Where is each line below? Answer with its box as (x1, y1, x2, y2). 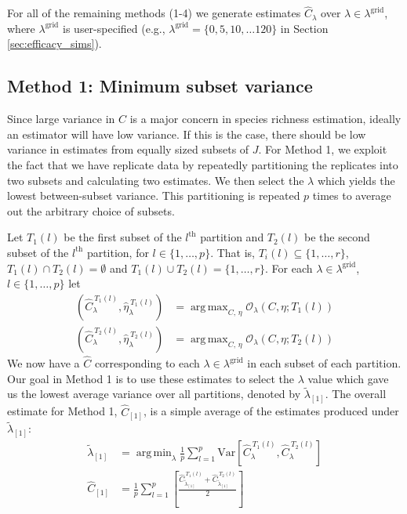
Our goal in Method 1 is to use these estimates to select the (7, 370, 294, 386)
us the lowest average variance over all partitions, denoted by (7, 385, 301, 402)
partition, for (86, 244, 149, 260)
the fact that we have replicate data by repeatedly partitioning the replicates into (7, 156, 398, 172)
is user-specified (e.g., (63, 20, 165, 36)
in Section (280, 20, 329, 36)
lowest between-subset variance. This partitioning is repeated (7, 187, 300, 204)
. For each (264, 259, 313, 276)
